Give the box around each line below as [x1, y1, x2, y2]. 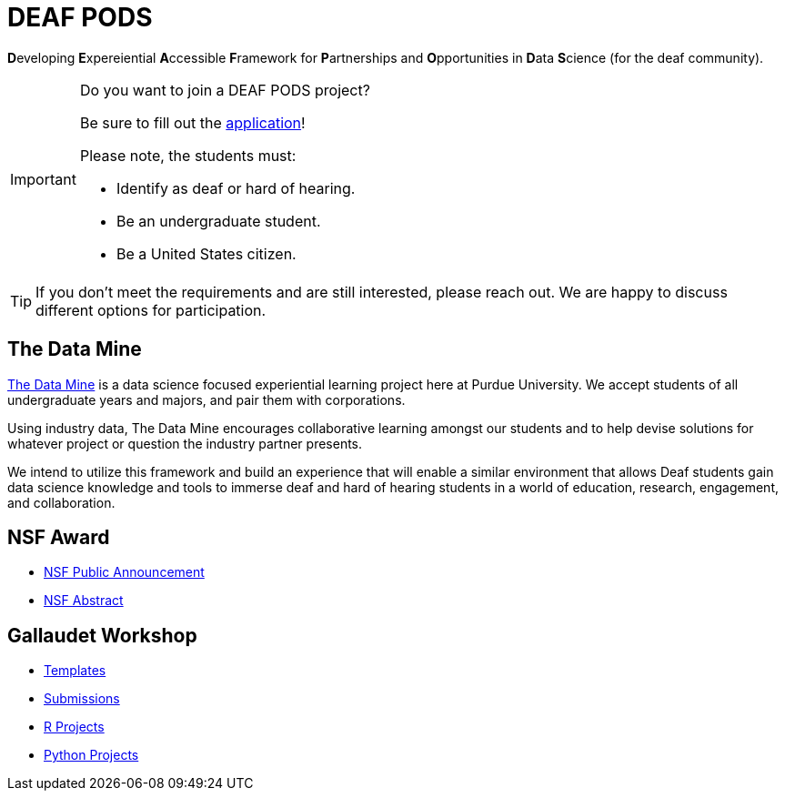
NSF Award [7, 526, 110, 550]
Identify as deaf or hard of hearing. [116, 178, 356, 197]
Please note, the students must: [79, 146, 297, 165]
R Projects [44, 719, 105, 735]
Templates [44, 662, 106, 679]
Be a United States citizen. [116, 244, 297, 263]
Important [10, 169, 76, 188]
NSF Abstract [44, 592, 124, 609]
